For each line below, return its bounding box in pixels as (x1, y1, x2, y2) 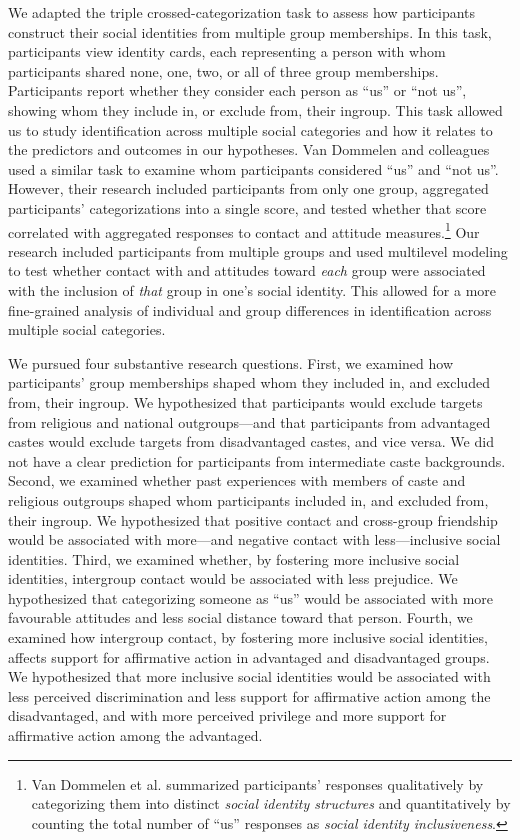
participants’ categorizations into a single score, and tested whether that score (8, 197, 487, 218)
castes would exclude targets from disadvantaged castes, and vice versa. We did (8, 431, 494, 452)
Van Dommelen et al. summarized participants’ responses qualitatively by (31, 773, 484, 794)
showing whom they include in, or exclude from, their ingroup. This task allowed (8, 99, 503, 120)
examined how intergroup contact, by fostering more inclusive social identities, (8, 627, 488, 648)
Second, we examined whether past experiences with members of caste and (8, 470, 466, 491)
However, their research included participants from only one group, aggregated (8, 178, 489, 199)
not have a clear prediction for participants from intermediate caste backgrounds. (8, 450, 506, 471)
